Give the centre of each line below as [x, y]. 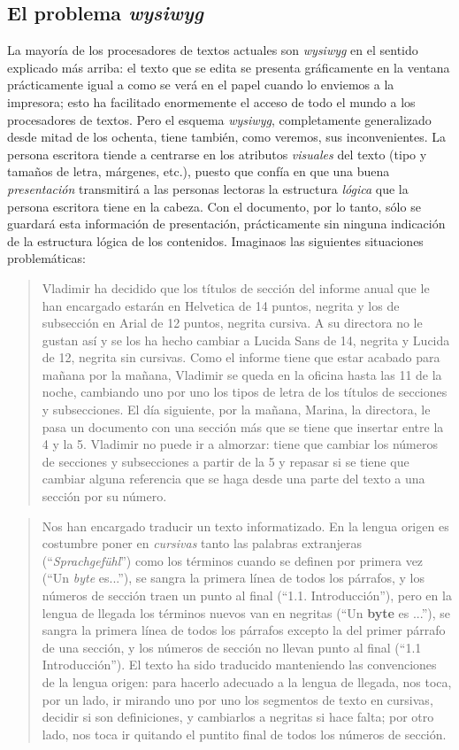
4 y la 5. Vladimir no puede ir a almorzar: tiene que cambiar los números [240, 444]
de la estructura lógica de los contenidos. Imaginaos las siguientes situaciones [215, 240]
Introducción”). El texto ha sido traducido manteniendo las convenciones [239, 665]
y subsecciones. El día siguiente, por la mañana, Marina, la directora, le [236, 410]
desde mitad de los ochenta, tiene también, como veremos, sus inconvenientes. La [227, 137]
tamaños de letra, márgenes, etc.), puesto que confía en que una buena [199, 171]
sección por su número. [104, 496]
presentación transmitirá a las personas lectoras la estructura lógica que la [208, 188]
